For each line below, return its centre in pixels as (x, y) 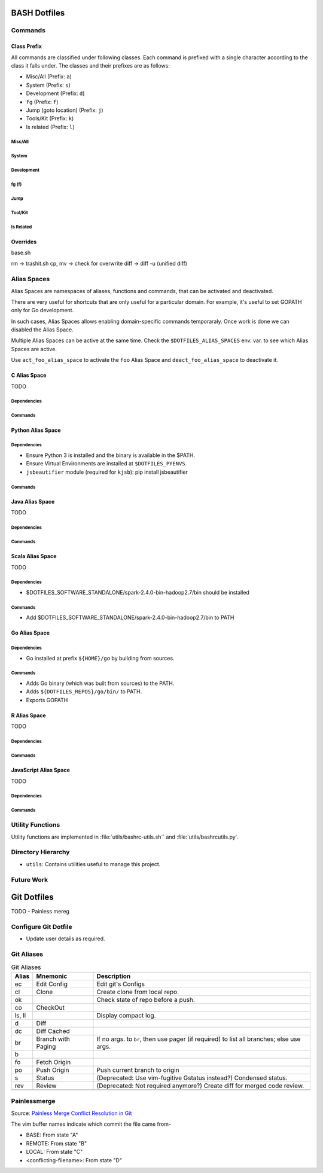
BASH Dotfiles (38, 13)
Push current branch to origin (138, 1070)
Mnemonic (52, 976)
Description (114, 976)
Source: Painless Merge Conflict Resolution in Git (71, 1113)
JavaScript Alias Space (40, 770)
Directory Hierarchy (40, 852)
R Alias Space (28, 715)
